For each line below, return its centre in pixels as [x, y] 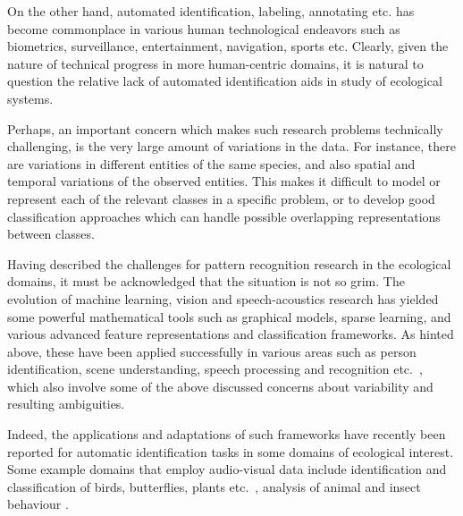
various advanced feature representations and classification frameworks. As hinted [231, 334]
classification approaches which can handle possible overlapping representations [224, 216]
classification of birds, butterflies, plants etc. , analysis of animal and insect [214, 486]
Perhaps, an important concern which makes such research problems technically [225, 128]
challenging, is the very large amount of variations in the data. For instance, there [231, 146]
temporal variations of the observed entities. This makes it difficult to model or [224, 181]
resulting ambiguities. [66, 404]
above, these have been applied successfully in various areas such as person [212, 351]
